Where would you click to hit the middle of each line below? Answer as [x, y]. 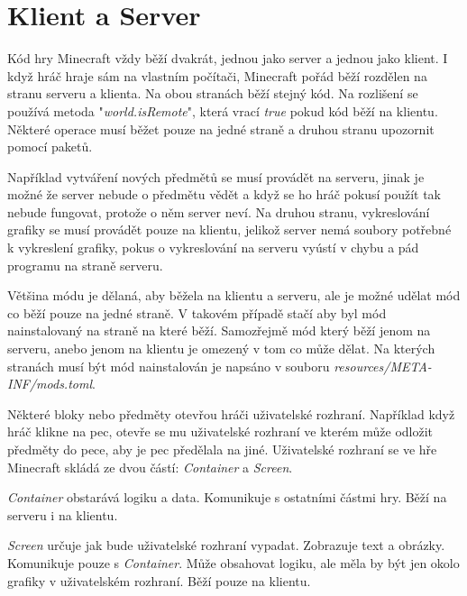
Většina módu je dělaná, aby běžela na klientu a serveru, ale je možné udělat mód [234, 295]
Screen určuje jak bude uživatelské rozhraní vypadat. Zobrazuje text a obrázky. [226, 545]
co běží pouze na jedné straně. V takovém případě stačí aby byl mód [197, 312]
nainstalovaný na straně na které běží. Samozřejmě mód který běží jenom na [219, 330]
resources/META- [383, 366]
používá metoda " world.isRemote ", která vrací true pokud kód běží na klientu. [223, 110]
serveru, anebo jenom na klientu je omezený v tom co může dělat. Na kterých [221, 348]
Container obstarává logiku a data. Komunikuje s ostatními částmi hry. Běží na [227, 497]
